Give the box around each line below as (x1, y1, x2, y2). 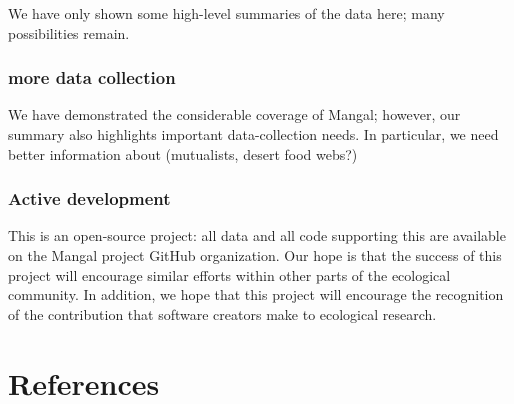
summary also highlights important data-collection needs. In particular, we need (8, 124, 499, 144)
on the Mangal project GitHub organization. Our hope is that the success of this (8, 245, 502, 265)
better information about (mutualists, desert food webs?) (8, 143, 358, 164)
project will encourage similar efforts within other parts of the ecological (8, 264, 451, 285)
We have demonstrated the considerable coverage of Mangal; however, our (8, 104, 461, 125)
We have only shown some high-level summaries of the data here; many (8, 3, 445, 23)
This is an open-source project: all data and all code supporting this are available (8, 225, 506, 246)
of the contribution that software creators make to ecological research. (8, 303, 437, 324)
